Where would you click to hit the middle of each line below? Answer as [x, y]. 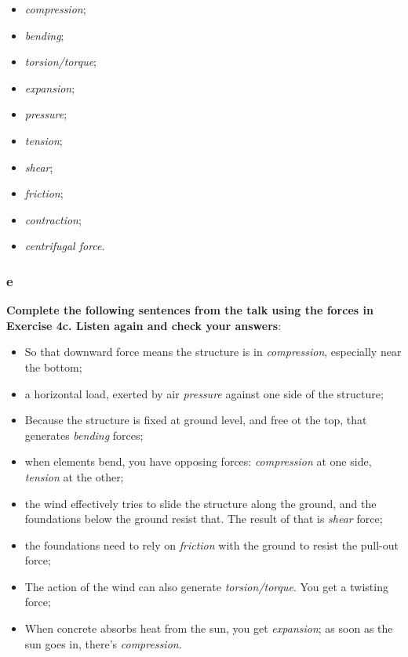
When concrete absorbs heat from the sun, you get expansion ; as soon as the [209, 628]
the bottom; [53, 367]
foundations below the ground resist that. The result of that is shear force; [204, 519]
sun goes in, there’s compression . [103, 643]
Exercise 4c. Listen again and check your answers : [144, 325]
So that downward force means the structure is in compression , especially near [213, 352]
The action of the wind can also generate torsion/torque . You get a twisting [206, 586]
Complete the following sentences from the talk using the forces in [190, 310]
